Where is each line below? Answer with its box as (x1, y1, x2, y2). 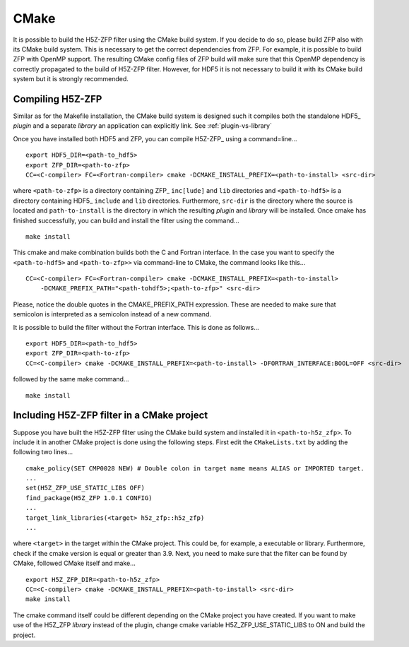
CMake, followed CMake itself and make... (13, 559, 136, 568)
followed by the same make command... (13, 375, 129, 384)
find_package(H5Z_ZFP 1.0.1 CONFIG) (25, 494, 153, 501)
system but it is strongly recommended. (13, 75, 129, 83)
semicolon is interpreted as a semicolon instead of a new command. (13, 310, 212, 319)
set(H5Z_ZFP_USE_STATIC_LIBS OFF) (25, 484, 145, 492)
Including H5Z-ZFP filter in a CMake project (13, 410, 208, 422)
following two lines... (13, 448, 73, 456)
